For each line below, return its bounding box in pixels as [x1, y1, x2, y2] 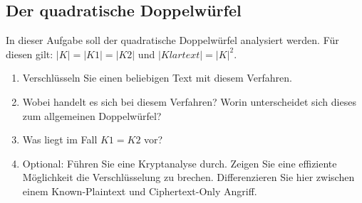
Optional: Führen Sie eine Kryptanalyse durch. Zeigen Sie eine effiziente [22, 155, 337, 170]
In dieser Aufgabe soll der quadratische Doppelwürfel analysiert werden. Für [6, 33, 339, 48]
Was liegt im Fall [22, 132, 98, 147]
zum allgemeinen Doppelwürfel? [22, 108, 162, 123]
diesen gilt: [6, 46, 53, 61]
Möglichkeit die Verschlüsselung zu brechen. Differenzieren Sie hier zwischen [22, 170, 355, 185]
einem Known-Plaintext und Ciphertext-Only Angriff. [22, 183, 257, 198]
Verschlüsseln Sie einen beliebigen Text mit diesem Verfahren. [22, 70, 292, 85]
